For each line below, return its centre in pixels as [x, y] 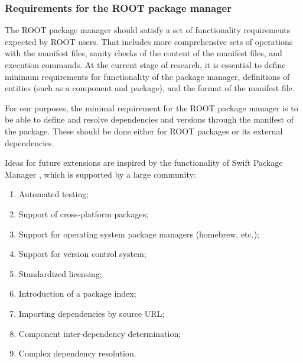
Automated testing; [54, 194]
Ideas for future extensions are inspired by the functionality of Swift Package [144, 163]
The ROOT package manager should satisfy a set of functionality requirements [148, 30]
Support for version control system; [82, 254]
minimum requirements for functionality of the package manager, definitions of [147, 76]
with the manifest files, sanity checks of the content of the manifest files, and [144, 53]
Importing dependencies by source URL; [92, 313]
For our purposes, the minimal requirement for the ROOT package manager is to [151, 107]
